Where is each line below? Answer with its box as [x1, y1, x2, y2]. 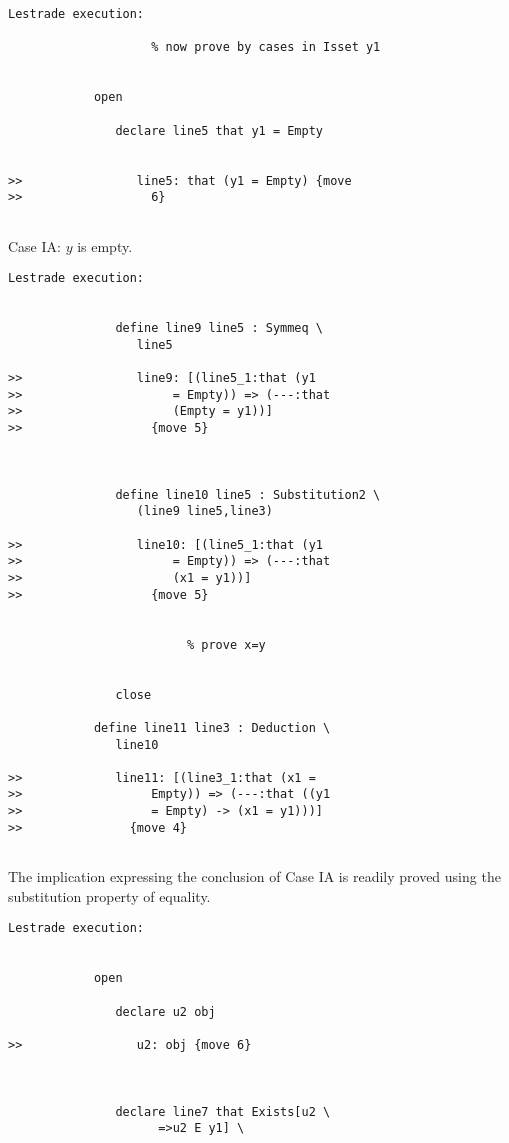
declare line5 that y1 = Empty [115, 123, 323, 138]
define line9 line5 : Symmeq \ [115, 321, 323, 336]
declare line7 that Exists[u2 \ [115, 1104, 331, 1119]
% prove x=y [186, 637, 266, 652]
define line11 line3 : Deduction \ [93, 720, 331, 735]
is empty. [77, 235, 133, 256]
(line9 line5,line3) [136, 504, 273, 519]
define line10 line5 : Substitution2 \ [115, 487, 381, 502]
